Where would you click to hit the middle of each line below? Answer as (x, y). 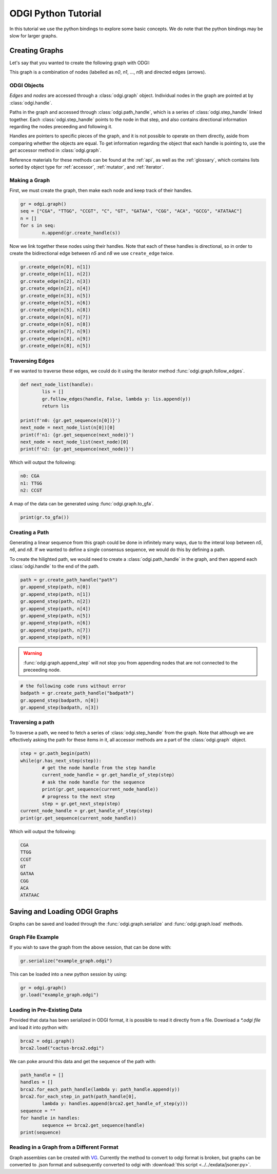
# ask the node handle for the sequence (93, 782)
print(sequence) (41, 1132)
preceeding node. (42, 670)
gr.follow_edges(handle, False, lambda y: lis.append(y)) (116, 399)
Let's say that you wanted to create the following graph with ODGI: (80, 63)
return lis (55, 406)
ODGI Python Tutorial (55, 13)
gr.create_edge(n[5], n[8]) (55, 310)
